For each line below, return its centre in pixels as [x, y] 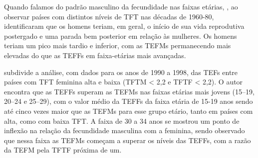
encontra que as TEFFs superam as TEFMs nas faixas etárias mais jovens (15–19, [129, 91]
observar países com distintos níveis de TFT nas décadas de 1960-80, [109, 16]
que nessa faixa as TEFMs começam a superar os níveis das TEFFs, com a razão [128, 140]
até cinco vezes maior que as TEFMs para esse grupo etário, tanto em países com [129, 111]
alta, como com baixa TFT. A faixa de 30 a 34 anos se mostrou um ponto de [122, 120]
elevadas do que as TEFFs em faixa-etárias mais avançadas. [95, 55]
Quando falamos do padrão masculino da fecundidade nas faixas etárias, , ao [121, 6]
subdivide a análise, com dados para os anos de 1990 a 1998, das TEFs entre [121, 72]
